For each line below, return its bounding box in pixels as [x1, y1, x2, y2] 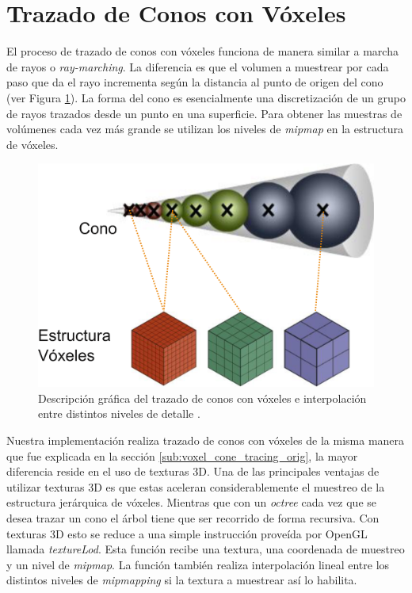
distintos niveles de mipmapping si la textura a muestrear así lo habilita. [6, 572, 357, 588]
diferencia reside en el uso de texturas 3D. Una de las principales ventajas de [6, 463, 380, 480]
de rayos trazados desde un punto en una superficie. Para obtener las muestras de [6, 105, 402, 121]
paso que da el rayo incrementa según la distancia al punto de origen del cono [6, 74, 383, 90]
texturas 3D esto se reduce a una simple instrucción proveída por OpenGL [6, 525, 368, 541]
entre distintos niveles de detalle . [38, 405, 200, 422]
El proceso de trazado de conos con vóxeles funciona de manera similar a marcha [6, 43, 399, 59]
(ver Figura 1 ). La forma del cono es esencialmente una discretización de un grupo [6, 89, 406, 105]
